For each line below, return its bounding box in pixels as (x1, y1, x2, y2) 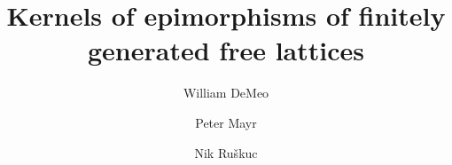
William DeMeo (183, 83, 269, 102)
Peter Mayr (195, 113, 257, 131)
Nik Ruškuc (194, 143, 258, 161)
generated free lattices (88, 32, 364, 68)
